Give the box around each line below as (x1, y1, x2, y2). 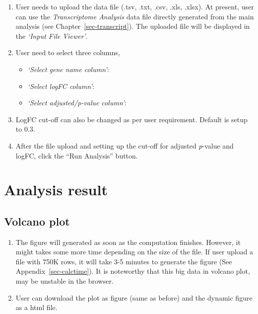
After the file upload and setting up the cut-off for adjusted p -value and (15, 140, 234, 151)
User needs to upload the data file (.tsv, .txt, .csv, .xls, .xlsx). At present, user (15, 1, 254, 11)
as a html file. (15, 302, 58, 313)
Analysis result (4, 179, 108, 200)
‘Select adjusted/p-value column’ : (27, 97, 127, 108)
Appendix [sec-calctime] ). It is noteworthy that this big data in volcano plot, (15, 266, 250, 276)
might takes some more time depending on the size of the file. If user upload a (15, 246, 254, 257)
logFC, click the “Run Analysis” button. (15, 150, 138, 160)
